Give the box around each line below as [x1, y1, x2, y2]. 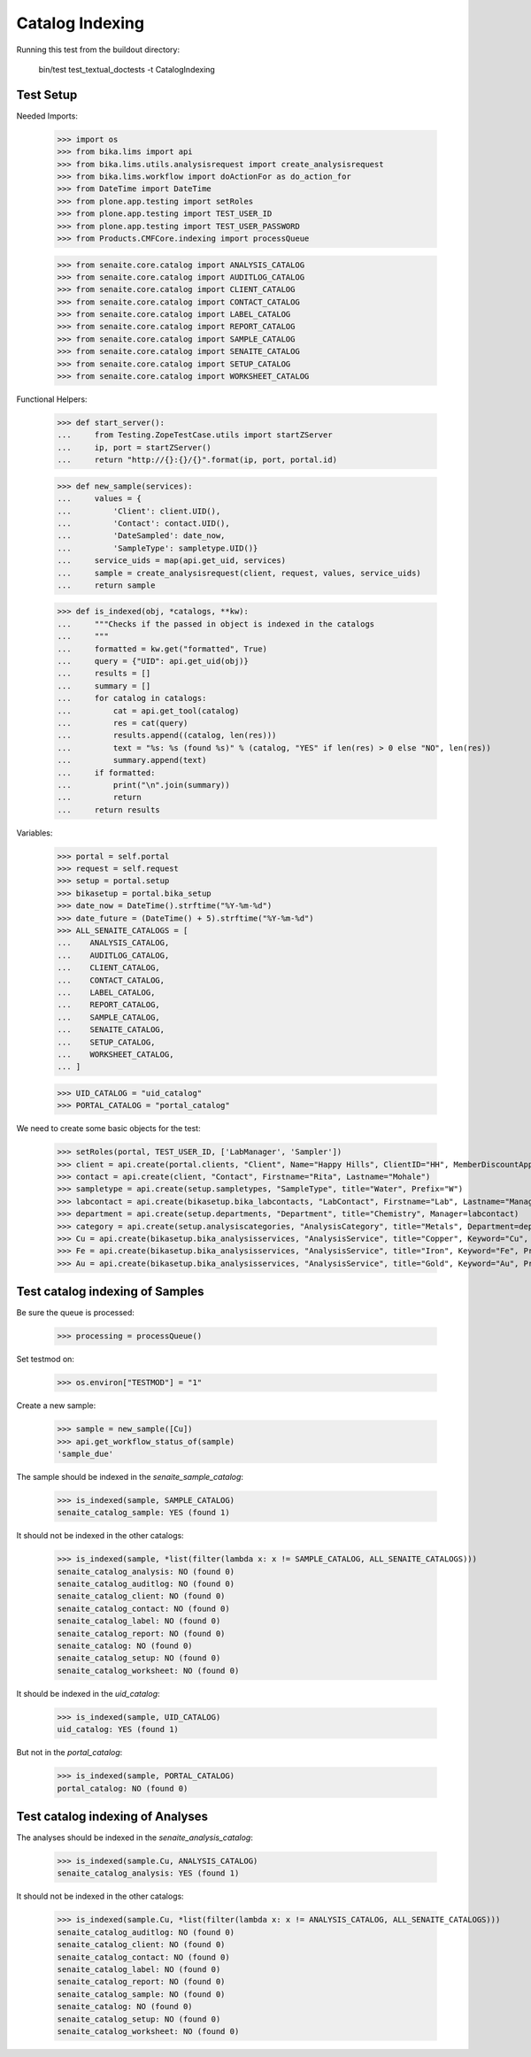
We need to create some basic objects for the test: [16, 1123, 201, 1134]
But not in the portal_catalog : [16, 1747, 123, 1758]
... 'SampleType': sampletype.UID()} [57, 543, 258, 553]
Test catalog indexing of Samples [16, 1284, 204, 1299]
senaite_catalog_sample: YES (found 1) [57, 1507, 230, 1518]
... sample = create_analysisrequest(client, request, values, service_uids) [57, 567, 422, 578]
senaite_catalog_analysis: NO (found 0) [57, 1567, 235, 1576]
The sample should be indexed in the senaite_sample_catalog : [16, 1471, 243, 1482]
